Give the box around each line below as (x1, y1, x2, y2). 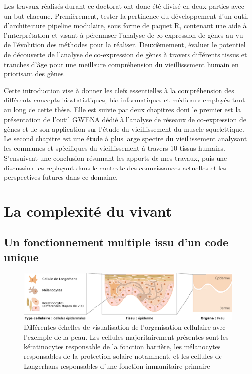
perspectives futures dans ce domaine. (4, 172, 118, 182)
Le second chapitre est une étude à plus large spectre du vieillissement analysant (4, 133, 247, 143)
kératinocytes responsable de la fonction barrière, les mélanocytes (24, 341, 221, 351)
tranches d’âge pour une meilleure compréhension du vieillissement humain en (4, 59, 239, 69)
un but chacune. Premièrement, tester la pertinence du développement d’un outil (4, 10, 248, 21)
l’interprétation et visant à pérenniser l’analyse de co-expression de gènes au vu (4, 30, 243, 40)
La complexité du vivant (4, 201, 172, 221)
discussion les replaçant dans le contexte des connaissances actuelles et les (4, 162, 226, 172)
